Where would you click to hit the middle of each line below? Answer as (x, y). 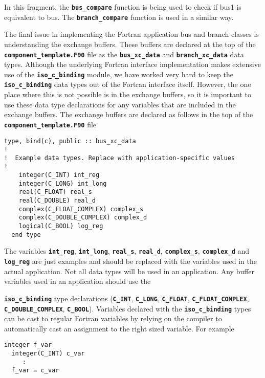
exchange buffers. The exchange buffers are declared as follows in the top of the (129, 114)
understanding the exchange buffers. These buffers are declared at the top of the (130, 44)
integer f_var (28, 345)
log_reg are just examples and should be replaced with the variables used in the (130, 261)
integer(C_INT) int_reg (59, 175)
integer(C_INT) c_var (48, 354)
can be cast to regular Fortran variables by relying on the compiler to (113, 318)
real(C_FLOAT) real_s (55, 192)
